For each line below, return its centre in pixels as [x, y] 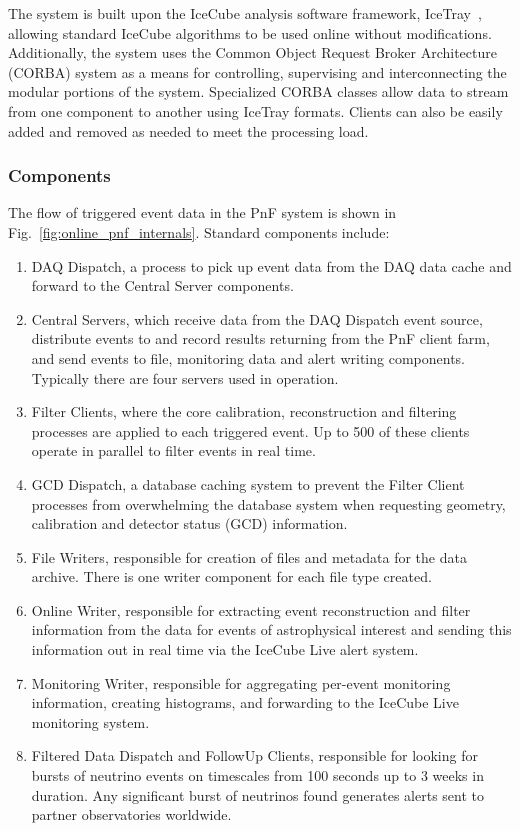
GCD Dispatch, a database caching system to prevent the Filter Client [248, 483]
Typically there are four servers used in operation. [185, 377]
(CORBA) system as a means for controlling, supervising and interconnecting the [257, 71]
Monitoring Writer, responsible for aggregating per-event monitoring [241, 682]
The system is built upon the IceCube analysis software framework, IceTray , [245, 13]
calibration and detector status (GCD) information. [189, 523]
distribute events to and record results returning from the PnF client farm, [260, 338]
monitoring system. [90, 721]
